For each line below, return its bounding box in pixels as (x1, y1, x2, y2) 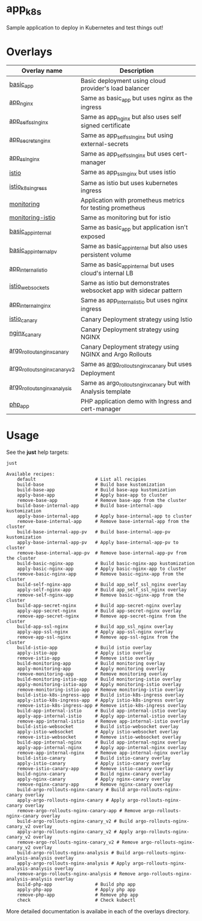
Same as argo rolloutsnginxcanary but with (81, 378, 191, 388)
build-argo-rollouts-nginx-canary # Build (17, 786, 125, 792)
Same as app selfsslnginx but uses (81, 150, 171, 159)
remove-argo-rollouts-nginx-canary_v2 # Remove (17, 839, 138, 845)
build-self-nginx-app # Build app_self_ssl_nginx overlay (17, 581, 187, 587)
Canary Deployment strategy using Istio (81, 315, 192, 323)
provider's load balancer (81, 84, 150, 93)
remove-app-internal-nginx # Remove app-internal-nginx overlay (17, 750, 189, 756)
